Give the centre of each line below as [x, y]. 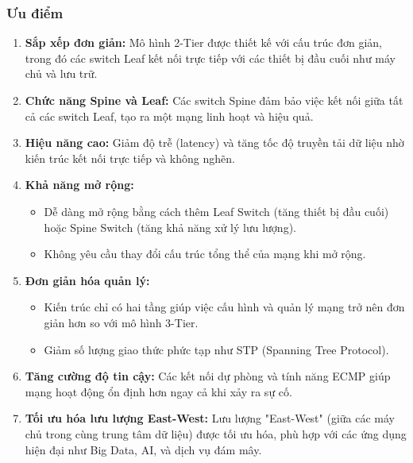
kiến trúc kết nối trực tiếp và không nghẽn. [130, 158]
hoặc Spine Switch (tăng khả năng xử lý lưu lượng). [170, 227]
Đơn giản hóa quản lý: [87, 280]
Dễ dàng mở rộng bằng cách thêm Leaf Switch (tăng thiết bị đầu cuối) [216, 211]
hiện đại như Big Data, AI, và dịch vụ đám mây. [143, 449]
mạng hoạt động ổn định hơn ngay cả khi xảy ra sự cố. [158, 391]
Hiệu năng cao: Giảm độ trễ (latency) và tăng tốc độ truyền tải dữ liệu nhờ [214, 143]
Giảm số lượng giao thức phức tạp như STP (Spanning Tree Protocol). [216, 349]
